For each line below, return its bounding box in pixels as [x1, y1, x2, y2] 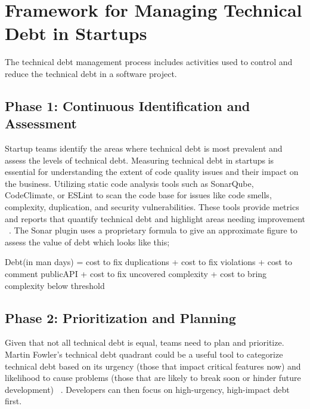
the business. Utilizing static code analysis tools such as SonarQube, [5, 177, 254, 189]
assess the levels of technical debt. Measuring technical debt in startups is [5, 153, 274, 166]
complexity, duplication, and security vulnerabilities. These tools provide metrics [5, 201, 299, 213]
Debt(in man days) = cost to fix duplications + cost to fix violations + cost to [5, 256, 293, 268]
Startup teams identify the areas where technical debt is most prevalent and [5, 142, 283, 155]
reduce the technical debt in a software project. [5, 67, 177, 79]
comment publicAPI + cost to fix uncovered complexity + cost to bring [5, 267, 267, 280]
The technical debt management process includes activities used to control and [5, 56, 293, 68]
